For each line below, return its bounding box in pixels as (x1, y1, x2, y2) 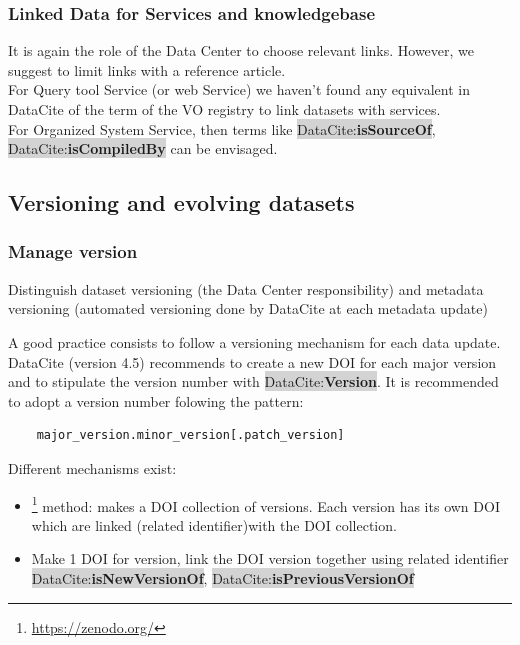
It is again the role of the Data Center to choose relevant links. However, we (8, 40, 475, 61)
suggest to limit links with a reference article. (8, 59, 286, 80)
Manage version (8, 239, 138, 264)
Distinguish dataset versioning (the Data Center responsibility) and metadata (8, 278, 484, 299)
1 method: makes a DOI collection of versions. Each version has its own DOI (31, 492, 500, 516)
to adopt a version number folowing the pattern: (8, 390, 304, 411)
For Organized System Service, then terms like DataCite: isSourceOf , (8, 118, 436, 139)
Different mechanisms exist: (8, 457, 177, 478)
